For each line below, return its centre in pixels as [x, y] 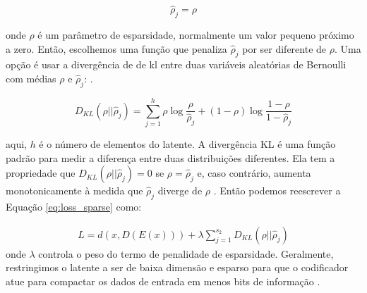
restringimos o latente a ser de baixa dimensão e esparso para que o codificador [177, 267]
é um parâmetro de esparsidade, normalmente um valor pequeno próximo [196, 35]
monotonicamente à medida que [74, 191]
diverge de [180, 191]
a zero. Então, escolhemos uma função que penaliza [116, 48]
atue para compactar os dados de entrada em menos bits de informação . [163, 281]
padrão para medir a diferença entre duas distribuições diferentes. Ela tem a [170, 157]
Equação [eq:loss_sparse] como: [74, 206]
